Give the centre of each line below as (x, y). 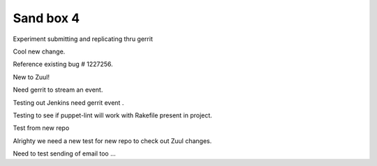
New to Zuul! (31, 77)
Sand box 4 (46, 18)
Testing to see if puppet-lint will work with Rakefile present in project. (112, 115)
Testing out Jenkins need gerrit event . (68, 102)
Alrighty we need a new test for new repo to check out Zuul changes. (112, 141)
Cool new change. (39, 51)
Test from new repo (41, 128)
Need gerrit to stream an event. (58, 90)
